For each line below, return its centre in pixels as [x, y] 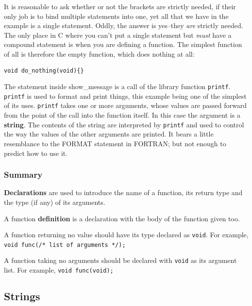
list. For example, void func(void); [59, 270]
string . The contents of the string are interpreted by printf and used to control [124, 124]
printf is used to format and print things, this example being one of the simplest [125, 96]
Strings [22, 296]
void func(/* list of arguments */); [65, 245]
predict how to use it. [36, 153]
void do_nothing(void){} [44, 70]
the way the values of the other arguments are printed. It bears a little [109, 134]
